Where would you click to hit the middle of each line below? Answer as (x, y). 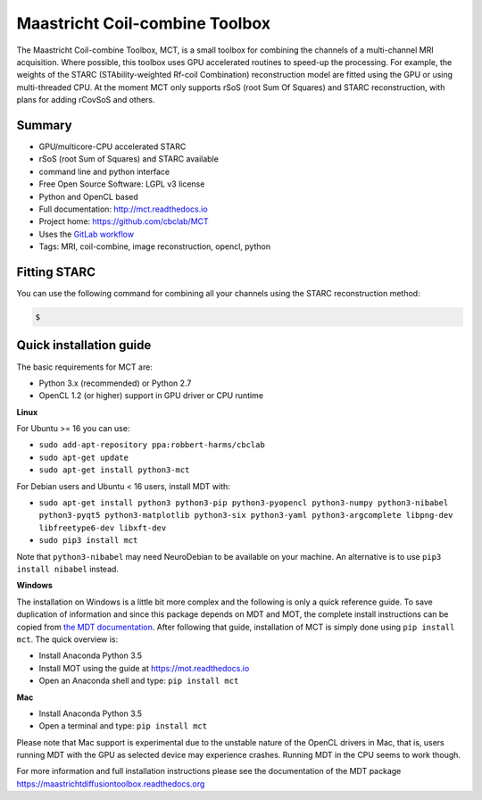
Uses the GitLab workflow (86, 234)
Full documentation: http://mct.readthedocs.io (124, 209)
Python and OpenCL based (88, 196)
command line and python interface (104, 171)
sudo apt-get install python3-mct (114, 470)
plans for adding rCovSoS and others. (86, 100)
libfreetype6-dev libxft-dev (103, 528)
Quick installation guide (84, 345)
